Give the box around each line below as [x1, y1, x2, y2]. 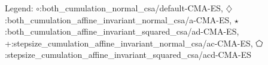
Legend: [5, 2, 33, 14]
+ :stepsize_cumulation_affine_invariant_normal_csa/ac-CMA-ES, [5, 36, 253, 49]
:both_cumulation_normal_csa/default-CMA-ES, [39, 2, 223, 14]
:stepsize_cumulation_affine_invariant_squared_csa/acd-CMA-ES [5, 48, 252, 61]
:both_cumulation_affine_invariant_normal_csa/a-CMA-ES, [5, 13, 232, 26]
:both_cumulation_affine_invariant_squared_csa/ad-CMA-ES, [5, 25, 239, 38]
